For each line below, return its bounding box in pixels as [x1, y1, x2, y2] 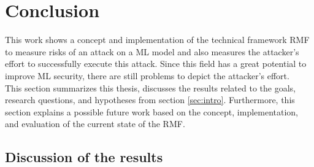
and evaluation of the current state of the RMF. [5, 117, 185, 130]
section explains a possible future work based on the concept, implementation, [5, 105, 299, 118]
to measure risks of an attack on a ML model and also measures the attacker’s [5, 45, 299, 58]
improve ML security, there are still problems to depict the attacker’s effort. [5, 69, 289, 82]
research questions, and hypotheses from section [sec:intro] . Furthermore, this [5, 93, 295, 106]
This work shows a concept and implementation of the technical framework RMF [5, 33, 310, 46]
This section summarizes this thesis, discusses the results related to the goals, [5, 81, 296, 94]
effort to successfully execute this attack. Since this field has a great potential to [5, 57, 307, 70]
